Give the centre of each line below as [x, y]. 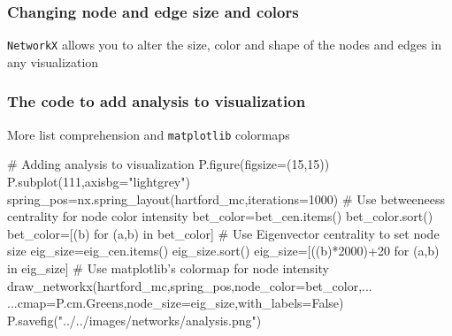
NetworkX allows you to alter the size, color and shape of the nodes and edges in [224, 45]
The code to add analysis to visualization [157, 101]
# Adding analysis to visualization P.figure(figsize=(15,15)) [169, 164]
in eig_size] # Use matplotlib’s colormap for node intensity [169, 267]
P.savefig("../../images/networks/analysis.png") [134, 320]
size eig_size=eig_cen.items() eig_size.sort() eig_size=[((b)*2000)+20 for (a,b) [223, 251]
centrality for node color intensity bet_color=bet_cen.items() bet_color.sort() [220, 216]
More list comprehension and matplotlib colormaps [149, 134]
